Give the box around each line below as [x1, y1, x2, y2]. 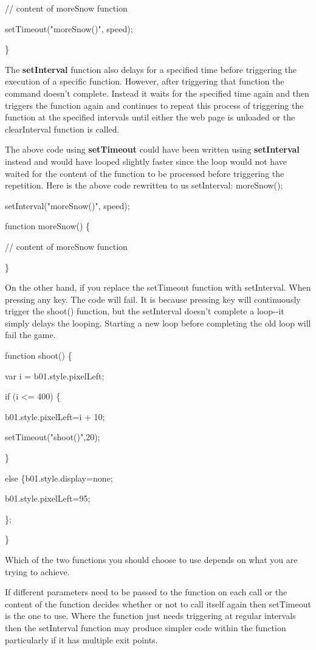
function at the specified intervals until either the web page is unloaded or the [5, 111, 295, 123]
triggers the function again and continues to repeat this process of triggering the [5, 99, 304, 111]
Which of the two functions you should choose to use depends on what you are [5, 553, 298, 565]
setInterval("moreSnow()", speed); [5, 199, 130, 212]
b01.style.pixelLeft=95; [5, 492, 91, 505]
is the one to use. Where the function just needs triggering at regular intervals [5, 609, 296, 622]
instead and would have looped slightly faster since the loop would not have [5, 154, 287, 167]
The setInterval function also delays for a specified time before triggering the [5, 63, 297, 75]
